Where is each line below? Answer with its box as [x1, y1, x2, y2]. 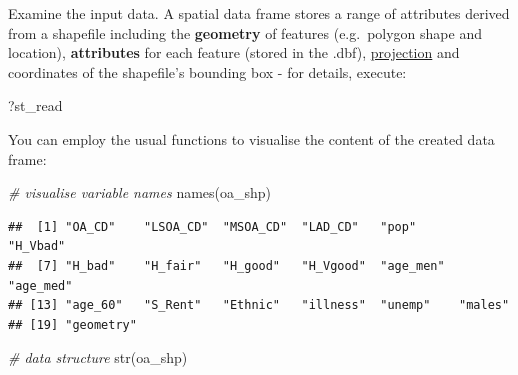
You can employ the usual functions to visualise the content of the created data [8, 128, 495, 149]
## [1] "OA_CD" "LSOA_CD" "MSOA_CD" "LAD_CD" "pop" [8, 219, 417, 234]
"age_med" [8, 278, 73, 293]
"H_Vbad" [8, 239, 66, 254]
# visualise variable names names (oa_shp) [8, 182, 272, 203]
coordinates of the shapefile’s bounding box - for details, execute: [8, 61, 407, 82]
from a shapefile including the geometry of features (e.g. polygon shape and [8, 22, 482, 43]
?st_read [8, 95, 63, 116]
